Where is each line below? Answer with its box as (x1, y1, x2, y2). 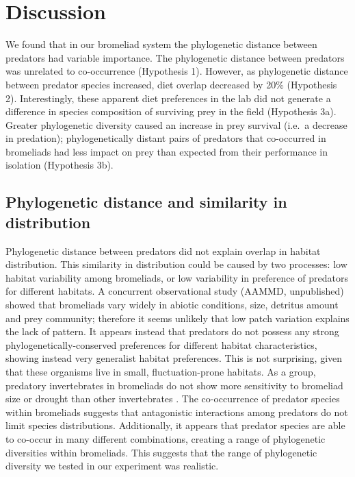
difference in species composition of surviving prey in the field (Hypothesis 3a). (5, 104, 337, 119)
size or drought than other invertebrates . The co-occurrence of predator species (5, 391, 340, 406)
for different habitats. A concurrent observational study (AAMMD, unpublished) (5, 284, 344, 298)
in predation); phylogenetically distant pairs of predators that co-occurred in (5, 131, 326, 145)
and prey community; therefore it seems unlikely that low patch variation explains (5, 310, 350, 325)
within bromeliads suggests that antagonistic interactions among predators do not (5, 404, 348, 419)
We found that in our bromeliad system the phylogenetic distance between (5, 37, 317, 51)
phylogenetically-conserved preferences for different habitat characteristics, (5, 337, 317, 352)
